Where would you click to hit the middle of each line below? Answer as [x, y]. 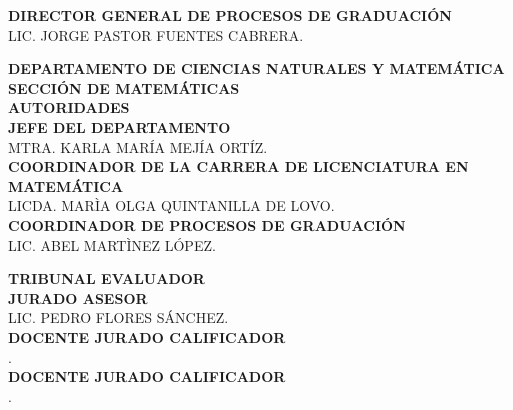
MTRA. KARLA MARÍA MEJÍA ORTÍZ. [138, 146]
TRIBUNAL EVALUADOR [106, 278]
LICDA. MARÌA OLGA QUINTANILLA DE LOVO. [171, 205]
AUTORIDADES [69, 107]
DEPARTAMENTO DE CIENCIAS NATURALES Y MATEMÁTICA [256, 68]
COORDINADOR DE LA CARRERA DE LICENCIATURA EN [238, 166]
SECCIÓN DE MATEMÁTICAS [124, 87]
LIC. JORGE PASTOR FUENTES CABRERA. [156, 34]
